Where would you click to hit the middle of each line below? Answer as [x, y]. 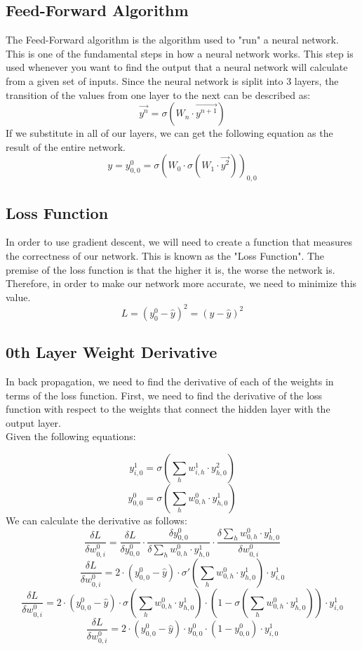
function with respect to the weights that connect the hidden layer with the [168, 409]
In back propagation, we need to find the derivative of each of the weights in [170, 382]
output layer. [34, 422]
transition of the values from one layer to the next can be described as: [158, 94]
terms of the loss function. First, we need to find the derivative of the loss [164, 395]
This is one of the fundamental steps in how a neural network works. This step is [180, 53]
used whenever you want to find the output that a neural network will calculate [177, 67]
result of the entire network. [66, 146]
